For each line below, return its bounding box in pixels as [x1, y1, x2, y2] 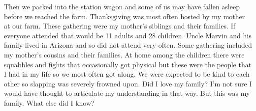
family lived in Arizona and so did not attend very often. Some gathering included [4, 40, 252, 50]
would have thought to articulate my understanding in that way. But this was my [4, 88, 250, 98]
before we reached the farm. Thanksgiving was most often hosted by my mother [4, 11, 245, 21]
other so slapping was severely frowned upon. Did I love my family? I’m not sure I [4, 78, 252, 88]
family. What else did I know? [4, 97, 95, 108]
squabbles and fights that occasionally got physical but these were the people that [4, 59, 252, 69]
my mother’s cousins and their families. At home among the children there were [4, 49, 245, 59]
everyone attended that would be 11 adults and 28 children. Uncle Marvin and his [4, 30, 252, 40]
